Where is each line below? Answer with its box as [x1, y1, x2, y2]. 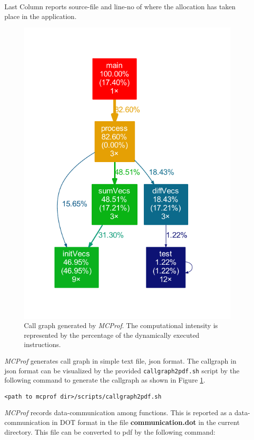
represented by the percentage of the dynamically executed [24, 330, 199, 340]
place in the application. [4, 11, 77, 21]
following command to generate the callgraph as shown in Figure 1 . [4, 375, 205, 385]
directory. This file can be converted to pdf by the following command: [4, 426, 215, 437]
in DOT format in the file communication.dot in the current [52, 417, 240, 427]
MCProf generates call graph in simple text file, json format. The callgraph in [4, 355, 236, 366]
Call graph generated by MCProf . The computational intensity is [24, 320, 218, 330]
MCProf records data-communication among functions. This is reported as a [4, 407, 233, 418]
